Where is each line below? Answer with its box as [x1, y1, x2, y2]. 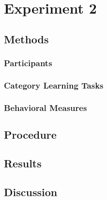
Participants [4, 57, 52, 69]
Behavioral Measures [4, 101, 87, 113]
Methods [4, 31, 49, 46]
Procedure [4, 127, 57, 142]
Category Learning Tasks [4, 79, 104, 91]
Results [4, 155, 42, 170]
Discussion [4, 184, 58, 199]
